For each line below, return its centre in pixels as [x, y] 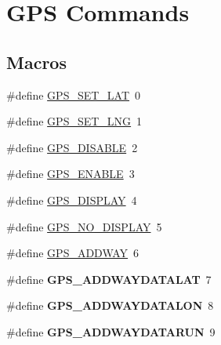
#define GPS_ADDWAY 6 [73, 253]
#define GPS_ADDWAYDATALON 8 [110, 305]
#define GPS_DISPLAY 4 [72, 200]
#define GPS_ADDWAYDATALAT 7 [109, 279]
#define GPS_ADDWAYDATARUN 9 [111, 331]
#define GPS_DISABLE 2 [72, 147]
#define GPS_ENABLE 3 [71, 174]
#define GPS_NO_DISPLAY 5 [84, 226]
